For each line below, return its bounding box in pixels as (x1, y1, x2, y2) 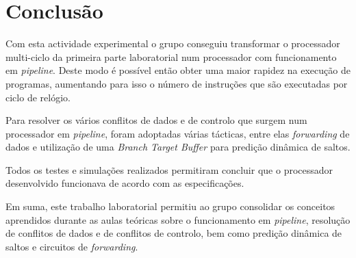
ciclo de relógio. (5, 90, 71, 104)
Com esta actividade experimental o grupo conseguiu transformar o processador (5, 36, 340, 51)
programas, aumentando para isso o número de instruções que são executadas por (5, 76, 348, 90)
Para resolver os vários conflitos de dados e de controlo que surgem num (5, 113, 307, 127)
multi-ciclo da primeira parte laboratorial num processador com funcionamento (5, 49, 337, 64)
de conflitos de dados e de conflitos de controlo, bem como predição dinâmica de (5, 226, 342, 240)
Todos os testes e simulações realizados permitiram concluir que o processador (5, 162, 333, 177)
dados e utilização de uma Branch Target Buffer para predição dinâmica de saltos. (5, 140, 351, 154)
